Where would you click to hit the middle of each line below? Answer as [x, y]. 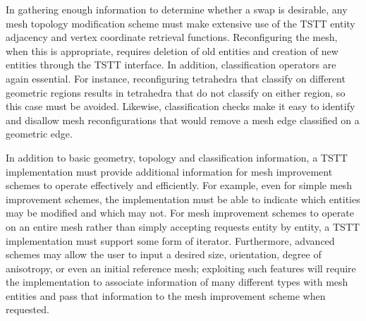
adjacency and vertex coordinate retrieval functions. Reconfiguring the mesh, [172, 37]
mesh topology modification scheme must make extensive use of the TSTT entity [181, 23]
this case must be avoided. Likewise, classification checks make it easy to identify [181, 106]
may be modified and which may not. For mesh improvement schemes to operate [180, 213]
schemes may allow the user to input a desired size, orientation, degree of [164, 254]
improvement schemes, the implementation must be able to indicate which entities [183, 199]
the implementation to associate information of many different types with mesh [177, 282]
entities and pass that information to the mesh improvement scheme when [166, 295]
